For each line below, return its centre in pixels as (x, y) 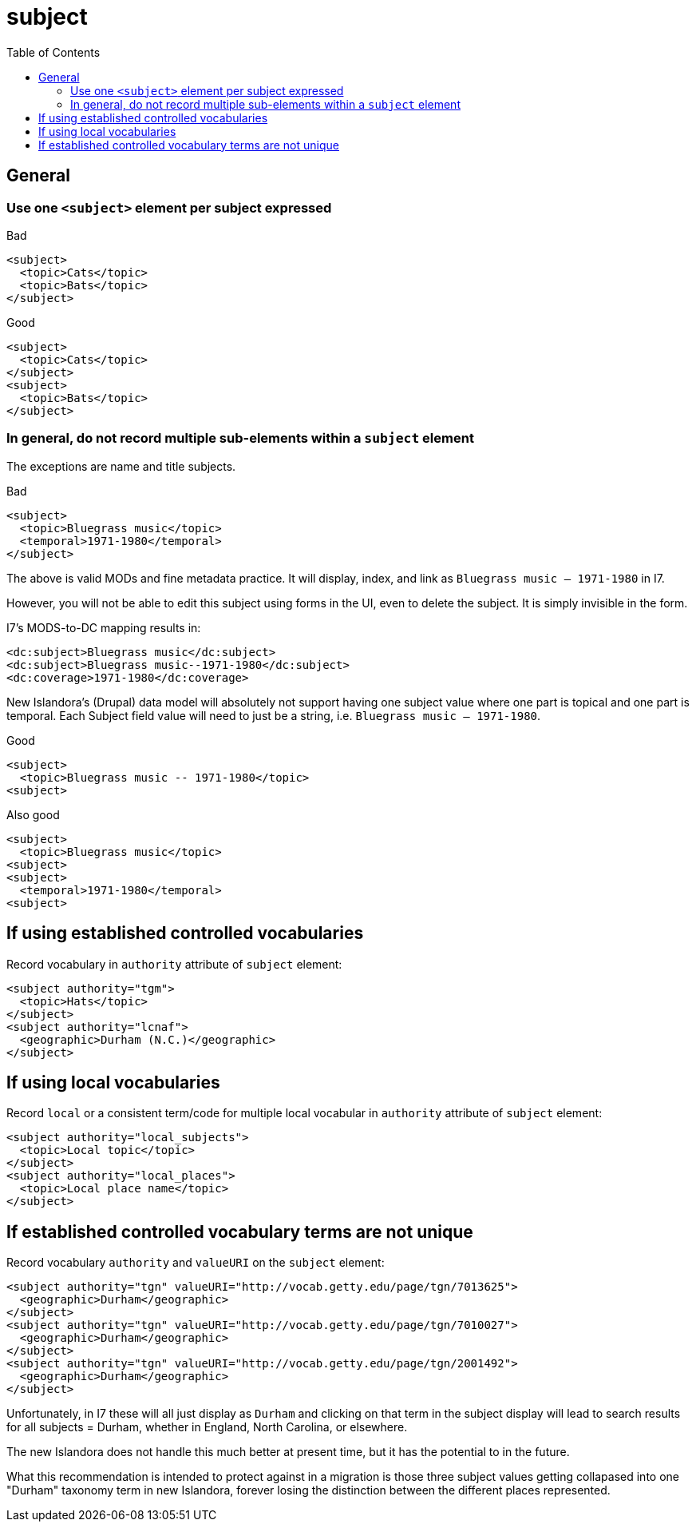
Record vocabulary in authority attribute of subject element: (174, 964)
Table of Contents (53, 52)
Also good (33, 814)
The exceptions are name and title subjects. (121, 466)
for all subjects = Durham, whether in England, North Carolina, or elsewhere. (207, 1427)
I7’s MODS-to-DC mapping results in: (104, 627)
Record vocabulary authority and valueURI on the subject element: (196, 1263)
